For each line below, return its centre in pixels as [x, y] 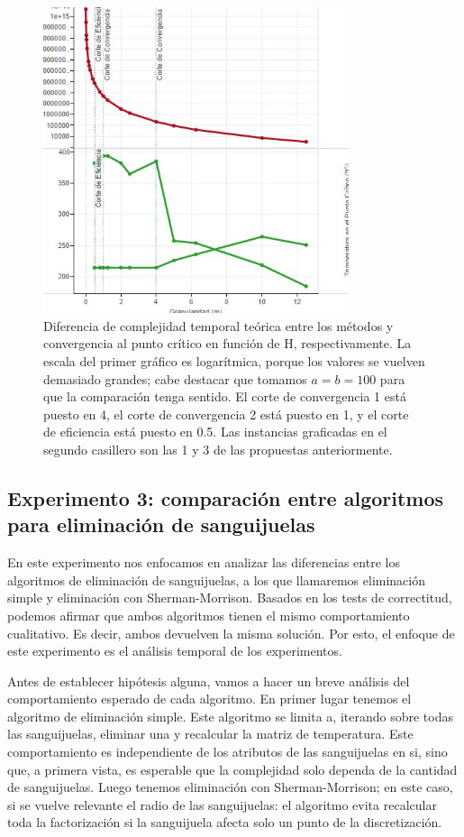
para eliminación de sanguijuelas [161, 524]
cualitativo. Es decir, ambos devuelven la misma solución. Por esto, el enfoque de [231, 633]
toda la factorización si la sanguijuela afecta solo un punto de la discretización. [225, 822]
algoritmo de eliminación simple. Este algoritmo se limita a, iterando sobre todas [230, 716]
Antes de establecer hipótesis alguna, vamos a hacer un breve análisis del [209, 681]
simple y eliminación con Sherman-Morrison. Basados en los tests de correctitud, [230, 598]
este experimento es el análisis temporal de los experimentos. [175, 651]
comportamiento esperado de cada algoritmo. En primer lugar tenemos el [209, 699]
